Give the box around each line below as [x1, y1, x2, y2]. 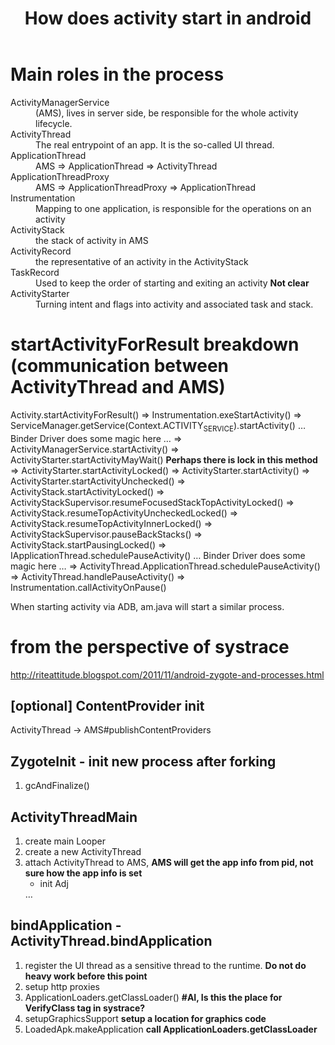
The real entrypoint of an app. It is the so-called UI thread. [35, 138, 275, 151]
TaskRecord [10, 266, 60, 278]
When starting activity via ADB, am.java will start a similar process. [10, 600, 285, 612]
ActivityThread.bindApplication [10, 933, 213, 950]
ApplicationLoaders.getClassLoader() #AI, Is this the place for [24, 991, 283, 1003]
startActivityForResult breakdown [10, 333, 300, 356]
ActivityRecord [10, 245, 72, 257]
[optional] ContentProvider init [10, 698, 205, 714]
